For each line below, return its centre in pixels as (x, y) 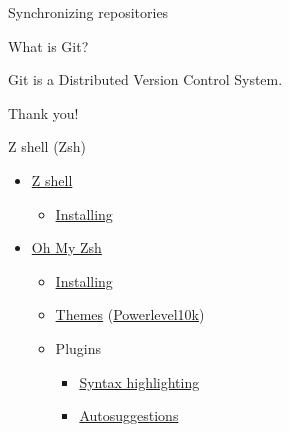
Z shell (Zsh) (47, 146)
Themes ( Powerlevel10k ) (130, 314)
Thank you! (43, 112)
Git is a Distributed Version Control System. (145, 79)
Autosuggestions (129, 415)
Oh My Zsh (66, 247)
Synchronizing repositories (88, 12)
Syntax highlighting (139, 381)
